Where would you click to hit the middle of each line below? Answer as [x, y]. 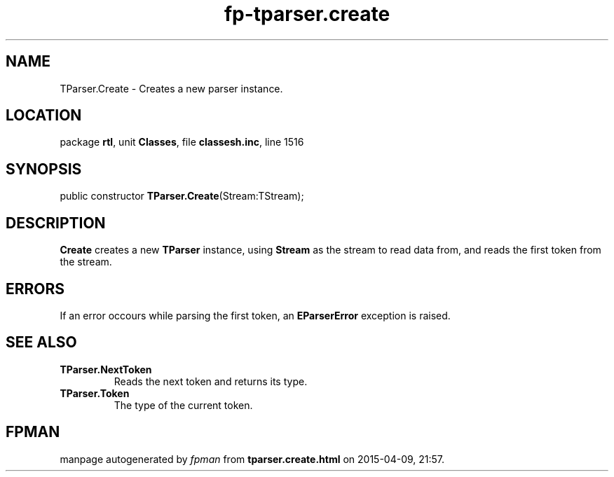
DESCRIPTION [56, 223]
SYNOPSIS [44, 169]
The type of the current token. [183, 405]
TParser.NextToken [106, 369]
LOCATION [44, 116]
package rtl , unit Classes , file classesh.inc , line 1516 [182, 142]
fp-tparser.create [307, 14]
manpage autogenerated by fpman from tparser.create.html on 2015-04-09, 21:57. [252, 459]
